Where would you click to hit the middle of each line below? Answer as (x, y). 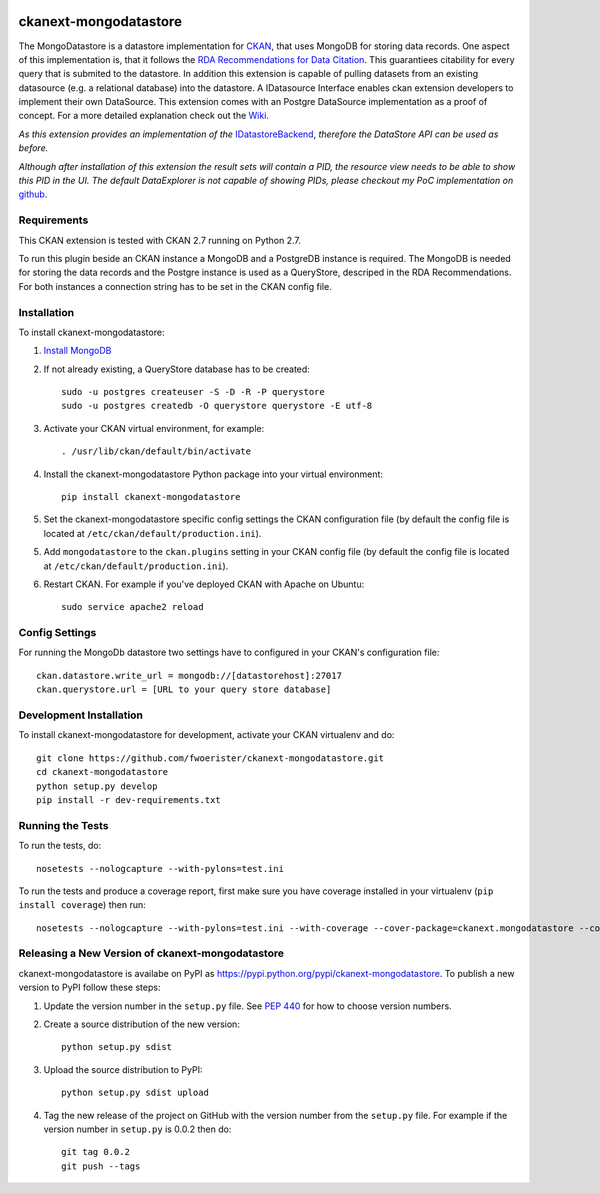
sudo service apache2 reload (132, 607)
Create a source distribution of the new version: (141, 1024)
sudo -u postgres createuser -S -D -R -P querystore (193, 392)
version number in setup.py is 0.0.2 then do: (137, 1129)
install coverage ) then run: (82, 905)
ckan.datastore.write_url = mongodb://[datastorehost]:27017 (189, 675)
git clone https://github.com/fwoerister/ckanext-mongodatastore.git (210, 758)
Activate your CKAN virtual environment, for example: (154, 428)
